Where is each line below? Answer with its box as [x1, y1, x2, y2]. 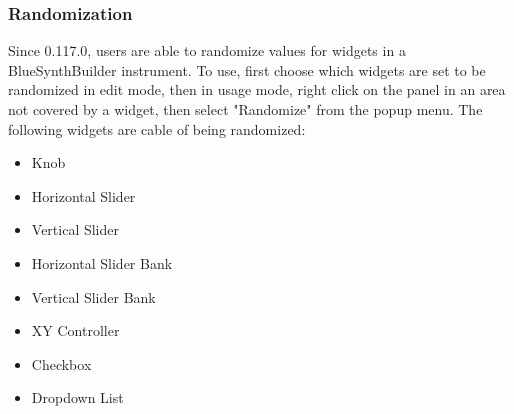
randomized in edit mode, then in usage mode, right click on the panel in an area [8, 79, 506, 100]
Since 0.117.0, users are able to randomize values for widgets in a [8, 40, 406, 61]
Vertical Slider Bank [31, 286, 156, 307]
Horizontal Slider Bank [31, 252, 173, 273]
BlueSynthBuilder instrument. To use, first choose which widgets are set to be [8, 59, 486, 80]
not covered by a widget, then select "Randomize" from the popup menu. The [8, 99, 483, 119]
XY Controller [31, 320, 120, 341]
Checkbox [31, 353, 92, 374]
